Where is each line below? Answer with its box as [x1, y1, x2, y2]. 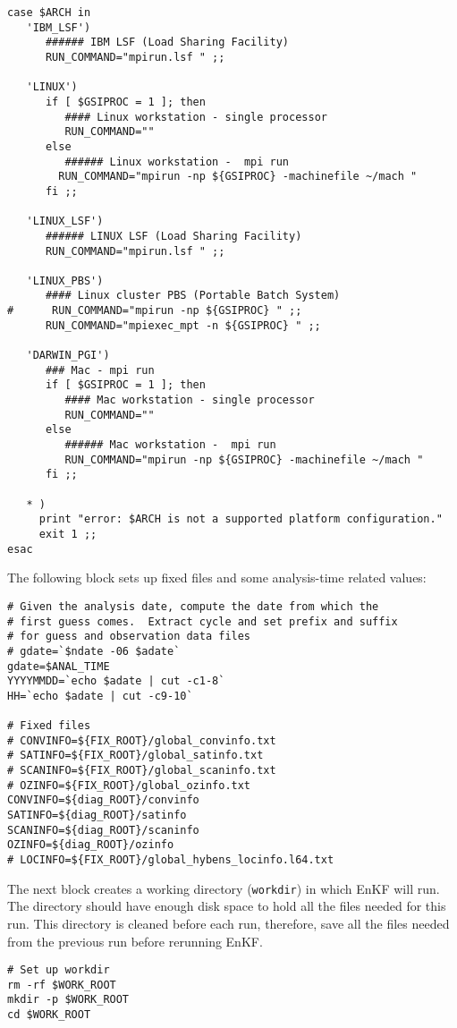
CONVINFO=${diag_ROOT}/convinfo [7, 794, 199, 807]
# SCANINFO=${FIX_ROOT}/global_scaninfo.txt [7, 764, 276, 777]
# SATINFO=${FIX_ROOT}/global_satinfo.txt [7, 749, 264, 762]
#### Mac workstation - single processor [64, 394, 315, 407]
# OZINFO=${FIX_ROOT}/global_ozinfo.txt [7, 778, 251, 792]
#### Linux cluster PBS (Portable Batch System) [45, 289, 341, 302]
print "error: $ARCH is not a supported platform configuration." [38, 513, 443, 526]
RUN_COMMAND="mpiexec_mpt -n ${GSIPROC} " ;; [45, 319, 321, 332]
